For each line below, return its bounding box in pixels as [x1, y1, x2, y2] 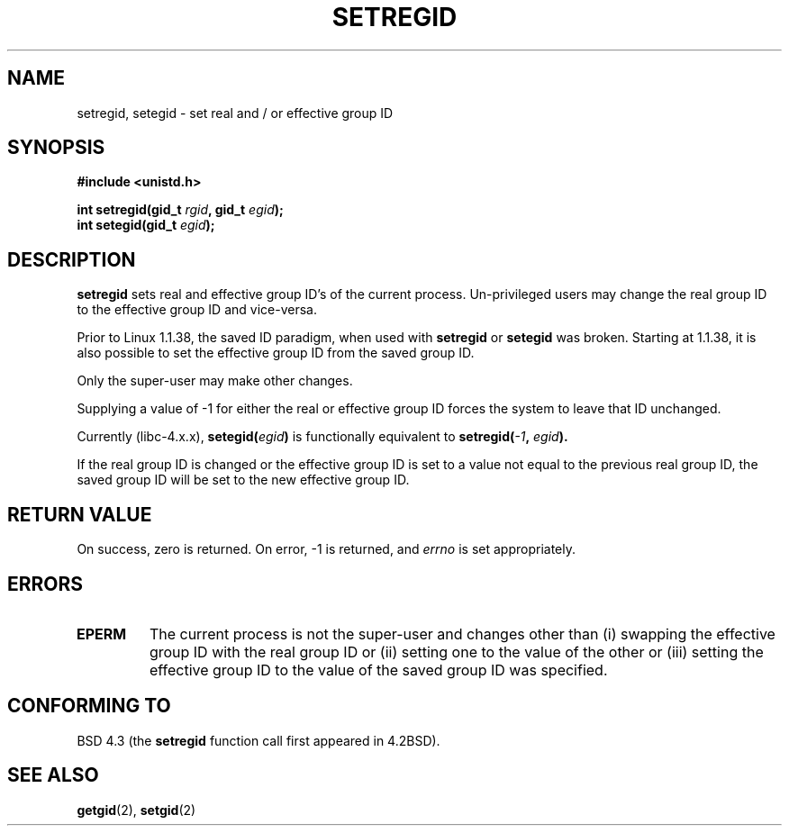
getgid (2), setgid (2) [77, 801, 196, 818]
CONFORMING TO [7, 694, 171, 718]
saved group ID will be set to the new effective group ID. [77, 472, 410, 488]
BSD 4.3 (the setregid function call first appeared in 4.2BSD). [77, 732, 440, 748]
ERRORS [7, 572, 84, 595]
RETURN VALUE [7, 503, 152, 526]
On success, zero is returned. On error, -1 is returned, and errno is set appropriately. [77, 541, 576, 557]
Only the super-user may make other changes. [77, 373, 353, 389]
